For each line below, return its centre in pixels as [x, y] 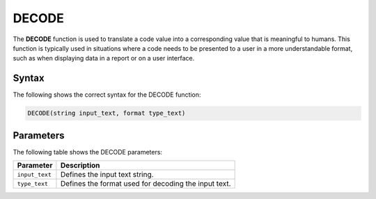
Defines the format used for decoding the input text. [146, 184]
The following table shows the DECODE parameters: [88, 152]
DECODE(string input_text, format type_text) [107, 113]
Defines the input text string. [107, 175]
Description [80, 166]
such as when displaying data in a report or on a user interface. [104, 58]
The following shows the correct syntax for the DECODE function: [107, 95]
